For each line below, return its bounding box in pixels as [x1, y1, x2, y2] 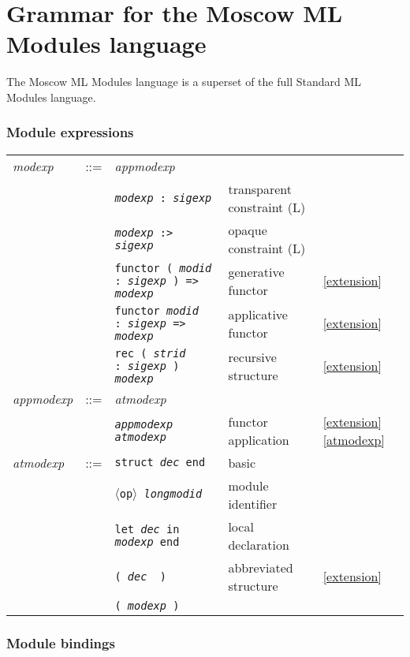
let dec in [114, 522, 180, 536]
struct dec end [114, 456, 206, 469]
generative [228, 262, 285, 281]
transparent [228, 179, 293, 198]
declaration [228, 535, 289, 554]
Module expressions [6, 122, 134, 142]
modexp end [114, 535, 180, 548]
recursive [228, 347, 277, 366]
